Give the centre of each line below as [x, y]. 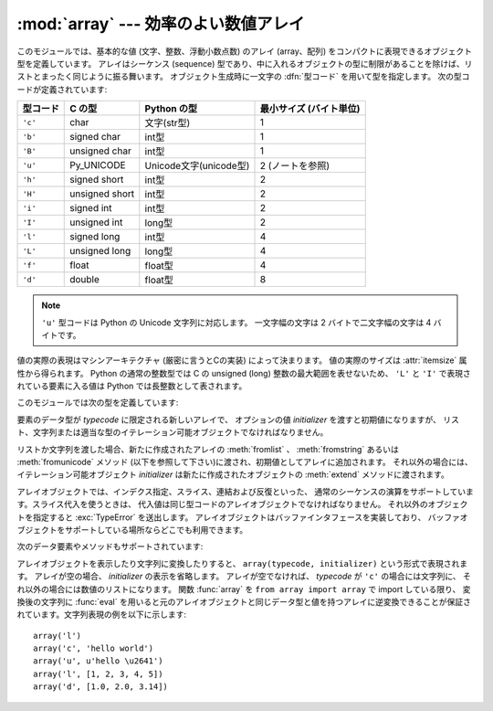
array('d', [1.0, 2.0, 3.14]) [101, 687]
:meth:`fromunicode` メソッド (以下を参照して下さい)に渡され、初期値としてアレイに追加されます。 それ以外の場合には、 [245, 462]
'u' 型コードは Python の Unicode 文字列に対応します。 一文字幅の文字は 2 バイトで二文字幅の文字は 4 [236, 322]
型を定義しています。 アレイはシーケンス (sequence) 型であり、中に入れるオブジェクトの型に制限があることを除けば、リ [245, 63]
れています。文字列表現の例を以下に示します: [102, 615]
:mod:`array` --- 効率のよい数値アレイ [161, 24]
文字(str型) [168, 123]
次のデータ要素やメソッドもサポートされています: [110, 547]
